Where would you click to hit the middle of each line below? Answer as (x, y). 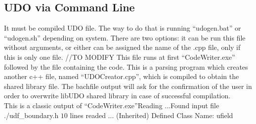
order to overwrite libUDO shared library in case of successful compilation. (117, 96)
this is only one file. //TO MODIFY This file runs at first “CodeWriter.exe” (120, 57)
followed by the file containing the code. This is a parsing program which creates (126, 66)
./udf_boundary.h (31, 115)
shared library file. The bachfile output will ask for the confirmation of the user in (128, 86)
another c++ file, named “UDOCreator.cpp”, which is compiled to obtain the (122, 76)
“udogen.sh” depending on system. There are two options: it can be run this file (125, 37)
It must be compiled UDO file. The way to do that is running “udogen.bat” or (123, 28)
